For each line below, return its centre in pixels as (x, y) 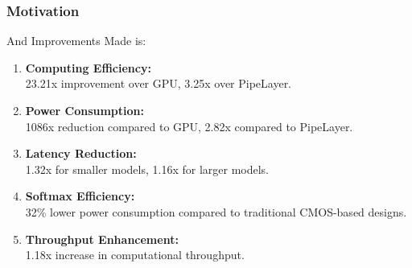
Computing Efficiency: (88, 67)
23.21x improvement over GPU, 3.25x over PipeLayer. (159, 83)
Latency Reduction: (81, 153)
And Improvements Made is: (76, 41)
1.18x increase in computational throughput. (135, 255)
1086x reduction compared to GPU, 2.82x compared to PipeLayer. (189, 126)
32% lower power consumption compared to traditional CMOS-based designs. (216, 211)
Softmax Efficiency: (80, 196)
